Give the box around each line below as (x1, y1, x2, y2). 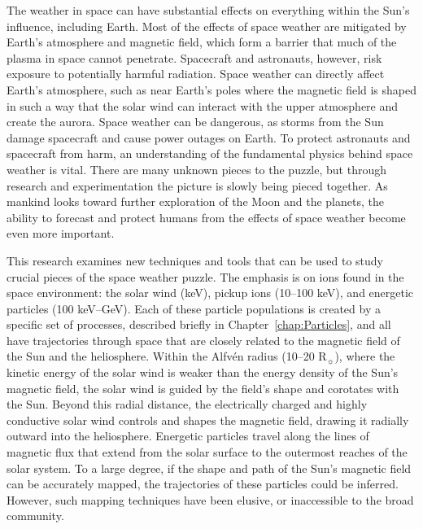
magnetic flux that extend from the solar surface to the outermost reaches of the (7, 444, 408, 461)
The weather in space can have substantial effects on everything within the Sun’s (7, 2, 410, 18)
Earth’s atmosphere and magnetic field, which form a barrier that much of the (7, 33, 397, 50)
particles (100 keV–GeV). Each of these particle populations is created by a (7, 299, 381, 317)
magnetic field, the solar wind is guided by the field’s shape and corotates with (7, 379, 399, 396)
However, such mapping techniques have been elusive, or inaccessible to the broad (7, 491, 414, 508)
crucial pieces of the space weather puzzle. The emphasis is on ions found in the (7, 268, 404, 285)
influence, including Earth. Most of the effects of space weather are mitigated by (7, 17, 407, 34)
